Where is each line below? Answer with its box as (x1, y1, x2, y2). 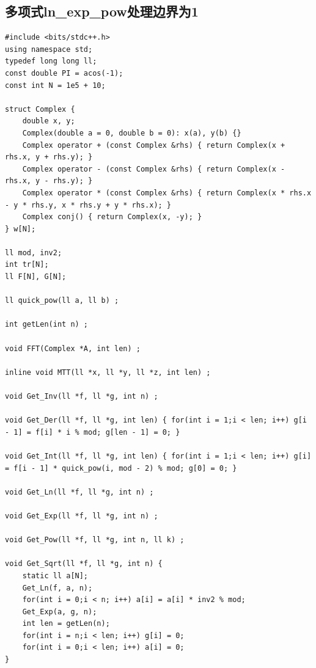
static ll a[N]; (22, 571, 89, 580)
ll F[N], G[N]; (5, 272, 67, 281)
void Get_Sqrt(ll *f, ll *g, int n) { (5, 559, 163, 568)
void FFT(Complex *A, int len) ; (5, 344, 141, 353)
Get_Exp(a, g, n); (22, 607, 97, 616)
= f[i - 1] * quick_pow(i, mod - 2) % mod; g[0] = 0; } (5, 463, 237, 473)
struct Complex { (5, 104, 75, 114)
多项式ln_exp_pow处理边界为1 (5, 2, 199, 21)
